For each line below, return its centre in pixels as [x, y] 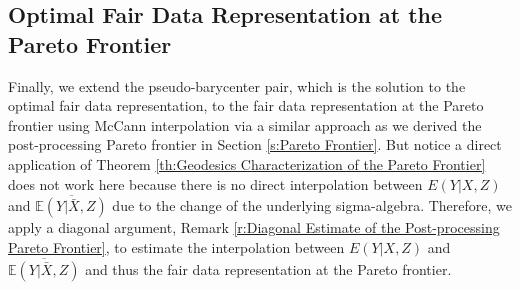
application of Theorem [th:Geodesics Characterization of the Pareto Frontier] [247, 163]
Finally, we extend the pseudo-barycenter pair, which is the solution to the [237, 85]
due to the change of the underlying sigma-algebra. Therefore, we [312, 205]
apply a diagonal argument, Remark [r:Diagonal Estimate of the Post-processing [254, 227]
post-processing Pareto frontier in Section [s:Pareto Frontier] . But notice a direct [255, 144]
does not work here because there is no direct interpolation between [215, 183]
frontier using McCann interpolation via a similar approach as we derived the [245, 124]
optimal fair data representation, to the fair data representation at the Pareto [246, 105]
